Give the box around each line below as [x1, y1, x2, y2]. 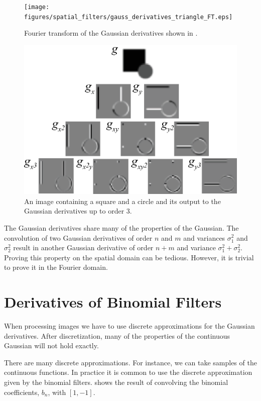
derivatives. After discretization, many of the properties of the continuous [4, 330, 230, 341]
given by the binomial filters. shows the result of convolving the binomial [4, 377, 228, 387]
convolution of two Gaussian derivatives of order [4, 232, 153, 243]
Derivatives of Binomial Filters [4, 291, 222, 312]
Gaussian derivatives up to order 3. [24, 206, 132, 216]
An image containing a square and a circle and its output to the [24, 195, 221, 206]
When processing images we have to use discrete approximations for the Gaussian [4, 321, 255, 331]
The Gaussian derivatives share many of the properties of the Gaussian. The [4, 222, 239, 233]
